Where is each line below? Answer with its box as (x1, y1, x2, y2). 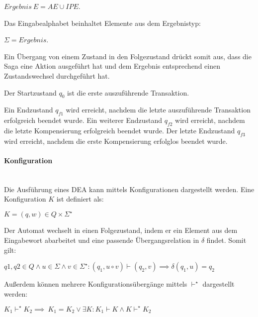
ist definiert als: (56, 194, 104, 204)
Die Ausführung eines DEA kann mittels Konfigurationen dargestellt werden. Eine (4, 184, 255, 194)
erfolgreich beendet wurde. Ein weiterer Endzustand (4, 115, 163, 125)
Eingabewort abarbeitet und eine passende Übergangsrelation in (4, 235, 199, 245)
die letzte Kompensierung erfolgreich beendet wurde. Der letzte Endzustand (4, 125, 235, 135)
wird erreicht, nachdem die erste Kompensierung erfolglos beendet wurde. (4, 135, 228, 146)
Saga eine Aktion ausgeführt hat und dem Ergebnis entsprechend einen (4, 61, 220, 71)
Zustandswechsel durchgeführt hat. (4, 70, 110, 81)
